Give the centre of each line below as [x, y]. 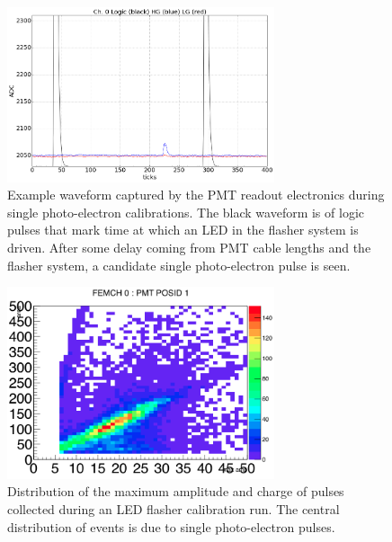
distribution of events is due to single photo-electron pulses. [171, 526]
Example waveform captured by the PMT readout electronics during [196, 195]
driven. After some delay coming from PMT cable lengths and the [189, 247]
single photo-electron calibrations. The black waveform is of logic [186, 212]
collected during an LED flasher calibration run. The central [174, 509]
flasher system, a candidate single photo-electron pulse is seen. [179, 265]
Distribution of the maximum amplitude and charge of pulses [176, 491]
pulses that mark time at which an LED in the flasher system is [183, 230]
